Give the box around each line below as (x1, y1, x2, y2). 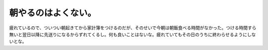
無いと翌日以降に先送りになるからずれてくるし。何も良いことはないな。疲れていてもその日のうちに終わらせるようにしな (9, 31, 256, 37)
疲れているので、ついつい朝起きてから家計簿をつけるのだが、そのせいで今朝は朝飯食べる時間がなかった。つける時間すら (9, 25, 257, 31)
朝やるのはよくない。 (9, 7, 97, 18)
